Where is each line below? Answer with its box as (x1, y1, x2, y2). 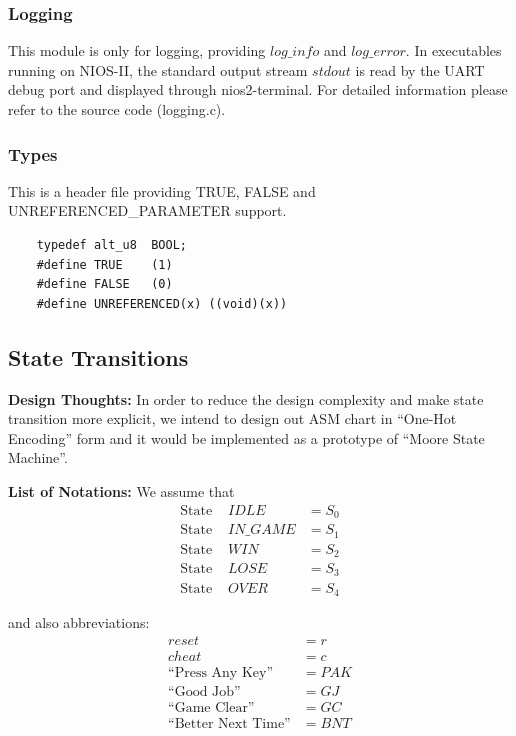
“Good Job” (168, 684, 241, 699)
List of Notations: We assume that (8, 480, 235, 501)
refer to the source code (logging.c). (8, 99, 226, 119)
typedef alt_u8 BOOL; (36, 238, 187, 252)
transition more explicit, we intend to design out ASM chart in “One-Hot (8, 408, 457, 429)
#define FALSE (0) (36, 277, 173, 292)
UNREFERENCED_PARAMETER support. (8, 200, 287, 221)
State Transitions (8, 341, 189, 372)
